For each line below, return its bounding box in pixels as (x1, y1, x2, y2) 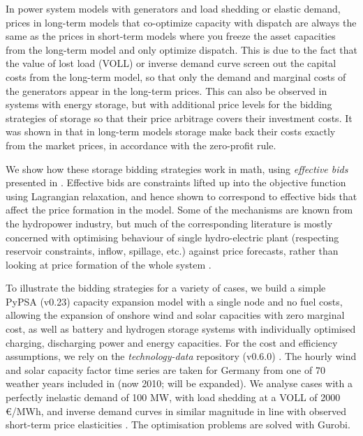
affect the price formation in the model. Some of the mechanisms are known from (6, 202, 353, 217)
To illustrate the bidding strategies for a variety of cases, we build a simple (6, 280, 326, 295)
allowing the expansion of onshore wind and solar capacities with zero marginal (6, 308, 345, 322)
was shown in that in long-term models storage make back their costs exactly (6, 124, 336, 139)
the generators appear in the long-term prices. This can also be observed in (6, 83, 327, 98)
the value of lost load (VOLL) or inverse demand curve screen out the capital (6, 56, 336, 70)
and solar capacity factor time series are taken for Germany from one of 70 (6, 362, 325, 377)
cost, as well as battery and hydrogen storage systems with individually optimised (6, 322, 356, 336)
